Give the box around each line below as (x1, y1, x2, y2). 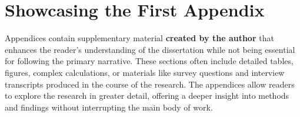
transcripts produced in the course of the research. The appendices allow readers (5, 78, 295, 90)
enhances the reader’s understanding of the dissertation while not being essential (5, 43, 295, 55)
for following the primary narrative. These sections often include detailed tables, (5, 55, 294, 67)
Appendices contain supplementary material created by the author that (5, 32, 274, 44)
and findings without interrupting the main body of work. (5, 101, 213, 113)
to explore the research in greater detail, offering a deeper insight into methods (5, 89, 289, 102)
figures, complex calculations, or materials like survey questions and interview (5, 66, 285, 78)
